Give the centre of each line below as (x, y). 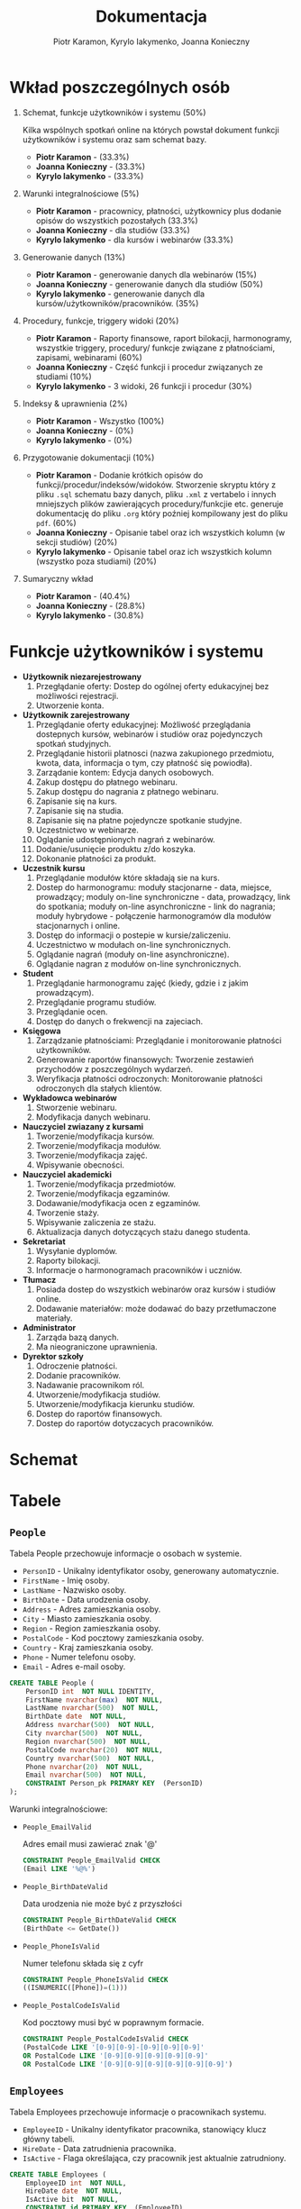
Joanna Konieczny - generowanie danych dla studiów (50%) (150, 284)
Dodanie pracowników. (78, 1375)
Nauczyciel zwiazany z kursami (83, 1126)
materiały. (54, 1318)
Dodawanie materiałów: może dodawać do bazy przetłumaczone (156, 1308)
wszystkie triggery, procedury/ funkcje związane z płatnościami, (155, 348)
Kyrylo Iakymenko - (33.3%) (90, 176)
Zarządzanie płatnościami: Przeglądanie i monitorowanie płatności (159, 1040)
